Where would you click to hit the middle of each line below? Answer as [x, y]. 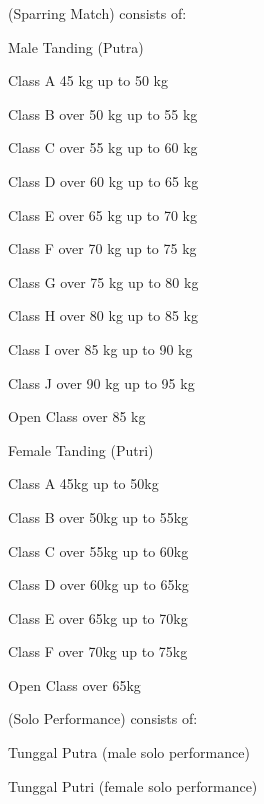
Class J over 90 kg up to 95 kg [101, 382]
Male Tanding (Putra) [76, 46]
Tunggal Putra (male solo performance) [129, 752]
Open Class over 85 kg [77, 416]
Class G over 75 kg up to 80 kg [103, 281]
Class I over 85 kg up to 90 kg [100, 348]
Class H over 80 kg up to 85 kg [103, 315]
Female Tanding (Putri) [81, 449]
